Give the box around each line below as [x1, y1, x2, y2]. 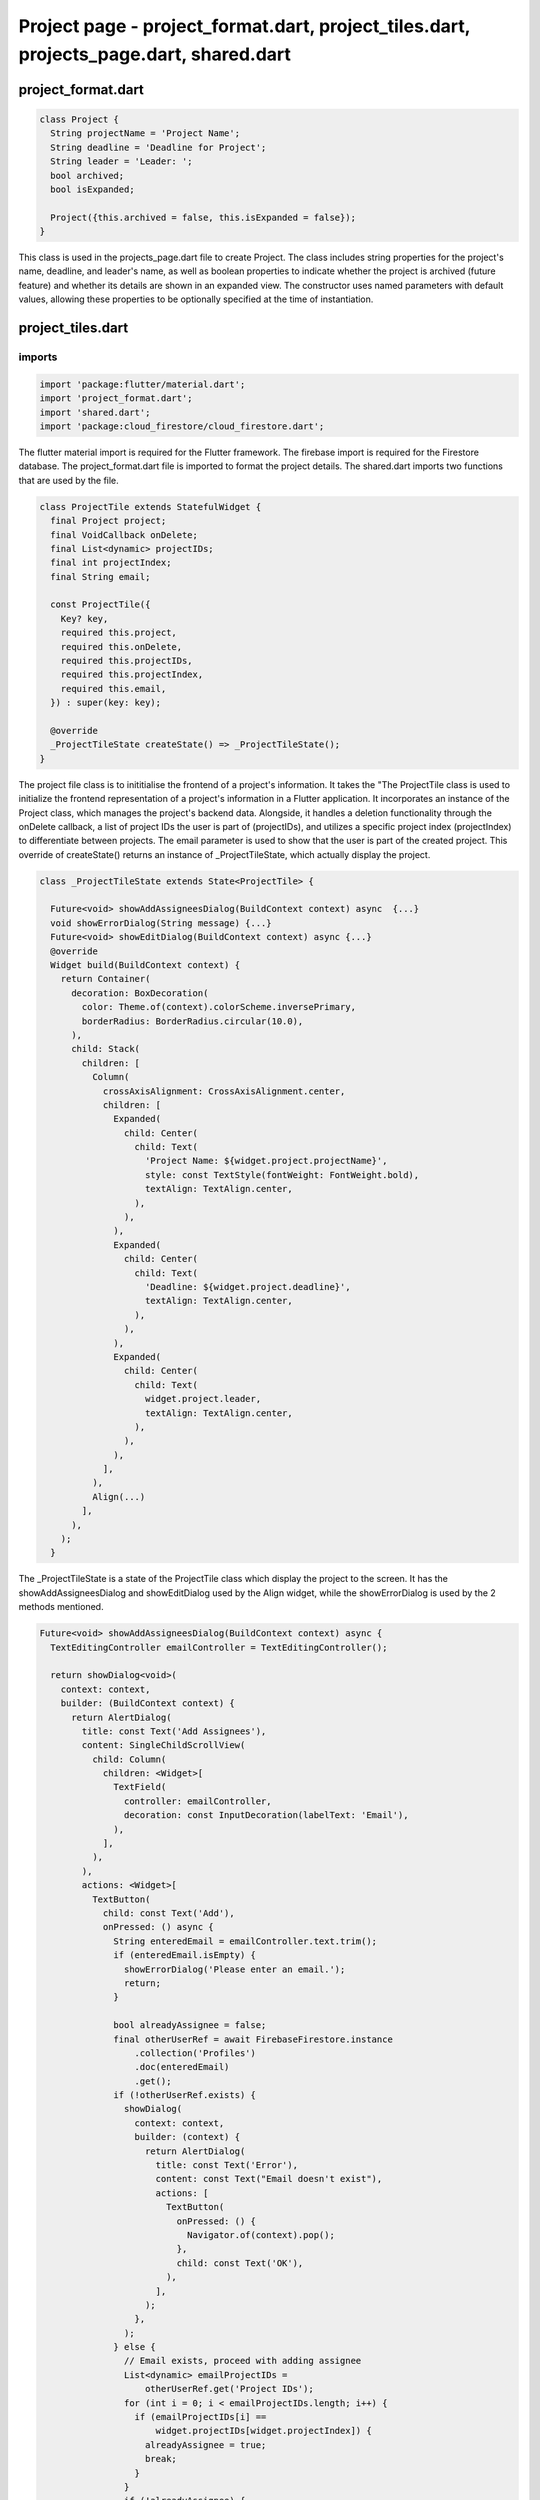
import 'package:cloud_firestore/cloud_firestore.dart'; [39, 420, 325, 432]
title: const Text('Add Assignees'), [81, 1725, 267, 1737]
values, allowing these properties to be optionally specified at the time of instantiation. [18, 293, 374, 305]
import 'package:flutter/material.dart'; [39, 378, 246, 390]
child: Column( [91, 1753, 167, 1765]
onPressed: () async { [102, 1921, 214, 1933]
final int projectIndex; [50, 557, 172, 569]
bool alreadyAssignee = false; [113, 2020, 267, 2031]
